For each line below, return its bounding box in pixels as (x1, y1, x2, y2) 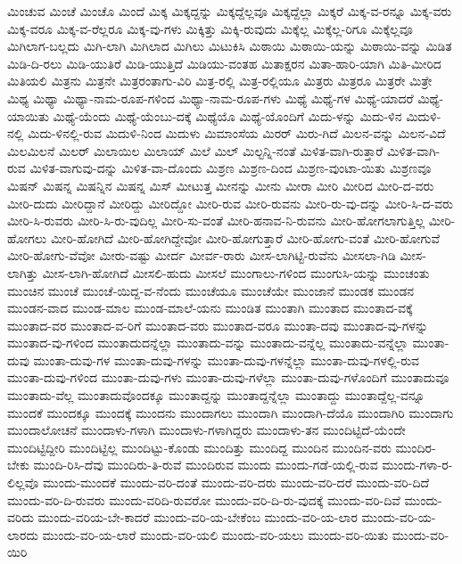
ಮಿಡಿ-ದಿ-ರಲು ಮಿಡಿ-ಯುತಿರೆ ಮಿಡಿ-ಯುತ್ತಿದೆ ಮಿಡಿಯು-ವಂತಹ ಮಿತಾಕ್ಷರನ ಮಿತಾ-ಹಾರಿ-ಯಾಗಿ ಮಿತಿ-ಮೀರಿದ (7, 53, 441, 72)
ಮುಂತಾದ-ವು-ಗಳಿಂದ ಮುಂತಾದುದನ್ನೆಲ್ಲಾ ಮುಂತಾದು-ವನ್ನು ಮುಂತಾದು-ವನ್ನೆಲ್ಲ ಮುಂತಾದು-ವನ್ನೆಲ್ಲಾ (7, 333, 408, 352)
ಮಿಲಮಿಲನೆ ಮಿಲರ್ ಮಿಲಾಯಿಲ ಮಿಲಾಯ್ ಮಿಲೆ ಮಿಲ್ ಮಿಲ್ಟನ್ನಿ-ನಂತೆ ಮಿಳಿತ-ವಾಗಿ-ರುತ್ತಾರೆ (7, 141, 384, 159)
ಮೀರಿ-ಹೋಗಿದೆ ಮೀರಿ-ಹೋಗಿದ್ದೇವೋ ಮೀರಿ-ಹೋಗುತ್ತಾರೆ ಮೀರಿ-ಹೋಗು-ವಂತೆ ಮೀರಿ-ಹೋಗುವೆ (50, 228, 441, 247)
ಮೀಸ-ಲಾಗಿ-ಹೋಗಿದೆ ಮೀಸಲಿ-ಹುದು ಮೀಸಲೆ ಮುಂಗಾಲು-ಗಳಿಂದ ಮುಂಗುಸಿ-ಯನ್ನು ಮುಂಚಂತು (42, 263, 430, 282)
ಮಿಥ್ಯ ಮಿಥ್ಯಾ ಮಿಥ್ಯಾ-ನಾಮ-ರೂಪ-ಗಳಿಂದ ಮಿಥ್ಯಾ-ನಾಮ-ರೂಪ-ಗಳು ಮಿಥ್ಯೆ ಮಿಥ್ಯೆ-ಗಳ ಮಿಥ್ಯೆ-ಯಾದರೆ (7, 88, 414, 107)
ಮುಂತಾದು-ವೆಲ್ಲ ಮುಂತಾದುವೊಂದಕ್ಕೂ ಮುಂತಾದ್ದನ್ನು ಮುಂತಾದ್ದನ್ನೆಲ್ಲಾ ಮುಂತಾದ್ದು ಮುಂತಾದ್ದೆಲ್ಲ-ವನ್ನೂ (7, 386, 425, 405)
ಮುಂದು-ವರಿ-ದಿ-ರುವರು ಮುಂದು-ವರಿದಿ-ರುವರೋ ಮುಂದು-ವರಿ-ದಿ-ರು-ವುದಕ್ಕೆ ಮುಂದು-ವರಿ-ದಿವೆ (7, 490, 400, 509)
